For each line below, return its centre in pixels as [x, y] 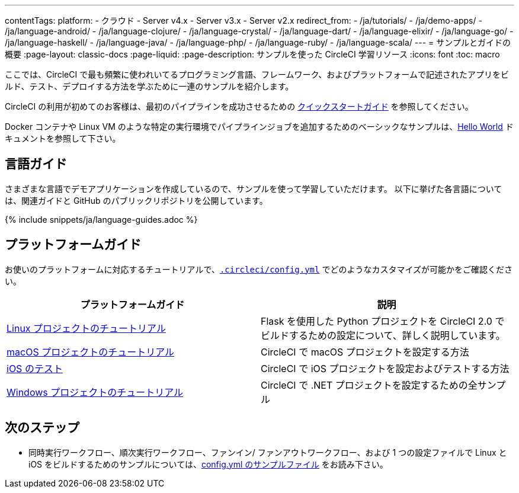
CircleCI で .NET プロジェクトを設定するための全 [369, 385]
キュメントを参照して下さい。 [63, 138]
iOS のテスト [35, 368]
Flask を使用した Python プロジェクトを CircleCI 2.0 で [383, 321]
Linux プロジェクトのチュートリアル [86, 328]
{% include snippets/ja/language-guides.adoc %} [101, 219]
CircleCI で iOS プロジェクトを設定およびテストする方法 [385, 368]
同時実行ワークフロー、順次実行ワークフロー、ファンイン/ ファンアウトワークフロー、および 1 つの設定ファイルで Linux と [268, 452]
